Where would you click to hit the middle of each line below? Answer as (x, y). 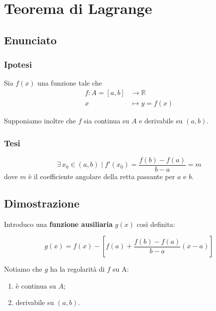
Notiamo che (23, 269)
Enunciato (31, 40)
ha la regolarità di (77, 269)
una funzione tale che (70, 83)
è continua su (36, 285)
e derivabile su (161, 121)
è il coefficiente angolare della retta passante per (102, 176)
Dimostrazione (42, 203)
